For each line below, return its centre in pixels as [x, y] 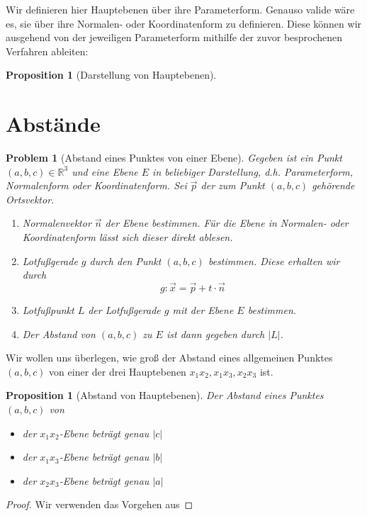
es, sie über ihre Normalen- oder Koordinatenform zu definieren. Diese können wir [184, 23]
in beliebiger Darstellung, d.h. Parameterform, [253, 171]
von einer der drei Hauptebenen [118, 371]
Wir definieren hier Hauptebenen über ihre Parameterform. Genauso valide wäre [180, 9]
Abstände [53, 124]
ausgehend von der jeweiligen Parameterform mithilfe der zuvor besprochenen [174, 37]
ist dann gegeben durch [215, 333]
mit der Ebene [203, 310]
